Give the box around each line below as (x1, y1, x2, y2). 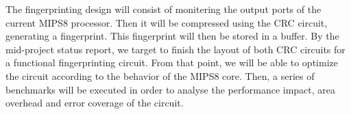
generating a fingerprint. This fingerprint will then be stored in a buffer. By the (5, 29, 339, 43)
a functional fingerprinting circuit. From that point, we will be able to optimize (5, 55, 338, 70)
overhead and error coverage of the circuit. (5, 96, 184, 110)
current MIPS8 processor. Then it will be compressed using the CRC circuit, (5, 15, 328, 29)
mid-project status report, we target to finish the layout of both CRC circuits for (5, 42, 346, 56)
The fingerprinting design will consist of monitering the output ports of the (5, 2, 322, 16)
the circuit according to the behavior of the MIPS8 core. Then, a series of (5, 68, 315, 83)
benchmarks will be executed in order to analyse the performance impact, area (5, 82, 336, 96)
